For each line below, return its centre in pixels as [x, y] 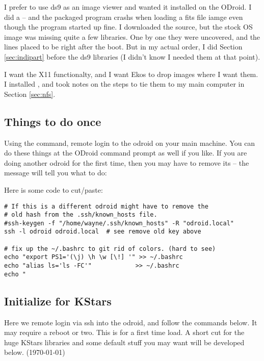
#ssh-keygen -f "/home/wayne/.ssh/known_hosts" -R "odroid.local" [119, 223]
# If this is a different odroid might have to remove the [106, 206]
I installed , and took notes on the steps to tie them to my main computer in [124, 84]
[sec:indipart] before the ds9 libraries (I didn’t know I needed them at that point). [132, 56]
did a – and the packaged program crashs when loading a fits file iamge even [124, 17]
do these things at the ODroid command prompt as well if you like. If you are [126, 153]
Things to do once [53, 121]
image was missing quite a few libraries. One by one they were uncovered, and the [132, 36]
